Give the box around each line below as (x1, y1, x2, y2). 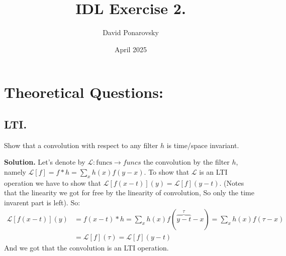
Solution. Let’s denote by (4, 157, 85, 167)
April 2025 (114, 44, 147, 54)
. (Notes (219, 177, 244, 188)
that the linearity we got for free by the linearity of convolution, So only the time (4, 187, 254, 198)
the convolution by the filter (143, 157, 230, 167)
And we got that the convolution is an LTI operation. (4, 242, 169, 252)
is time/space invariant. (166, 140, 239, 150)
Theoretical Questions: (4, 82, 163, 102)
